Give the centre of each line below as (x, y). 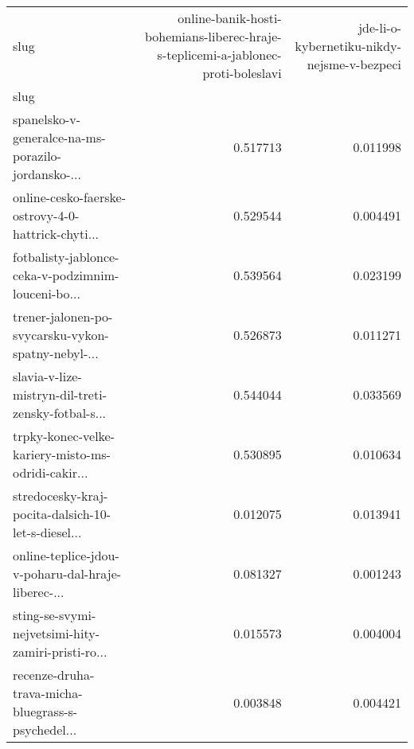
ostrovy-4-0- (46, 215)
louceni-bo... (47, 293)
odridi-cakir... (51, 472)
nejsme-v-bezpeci (354, 64)
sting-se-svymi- (55, 615)
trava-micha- (48, 693)
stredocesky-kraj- (61, 495)
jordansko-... (47, 174)
